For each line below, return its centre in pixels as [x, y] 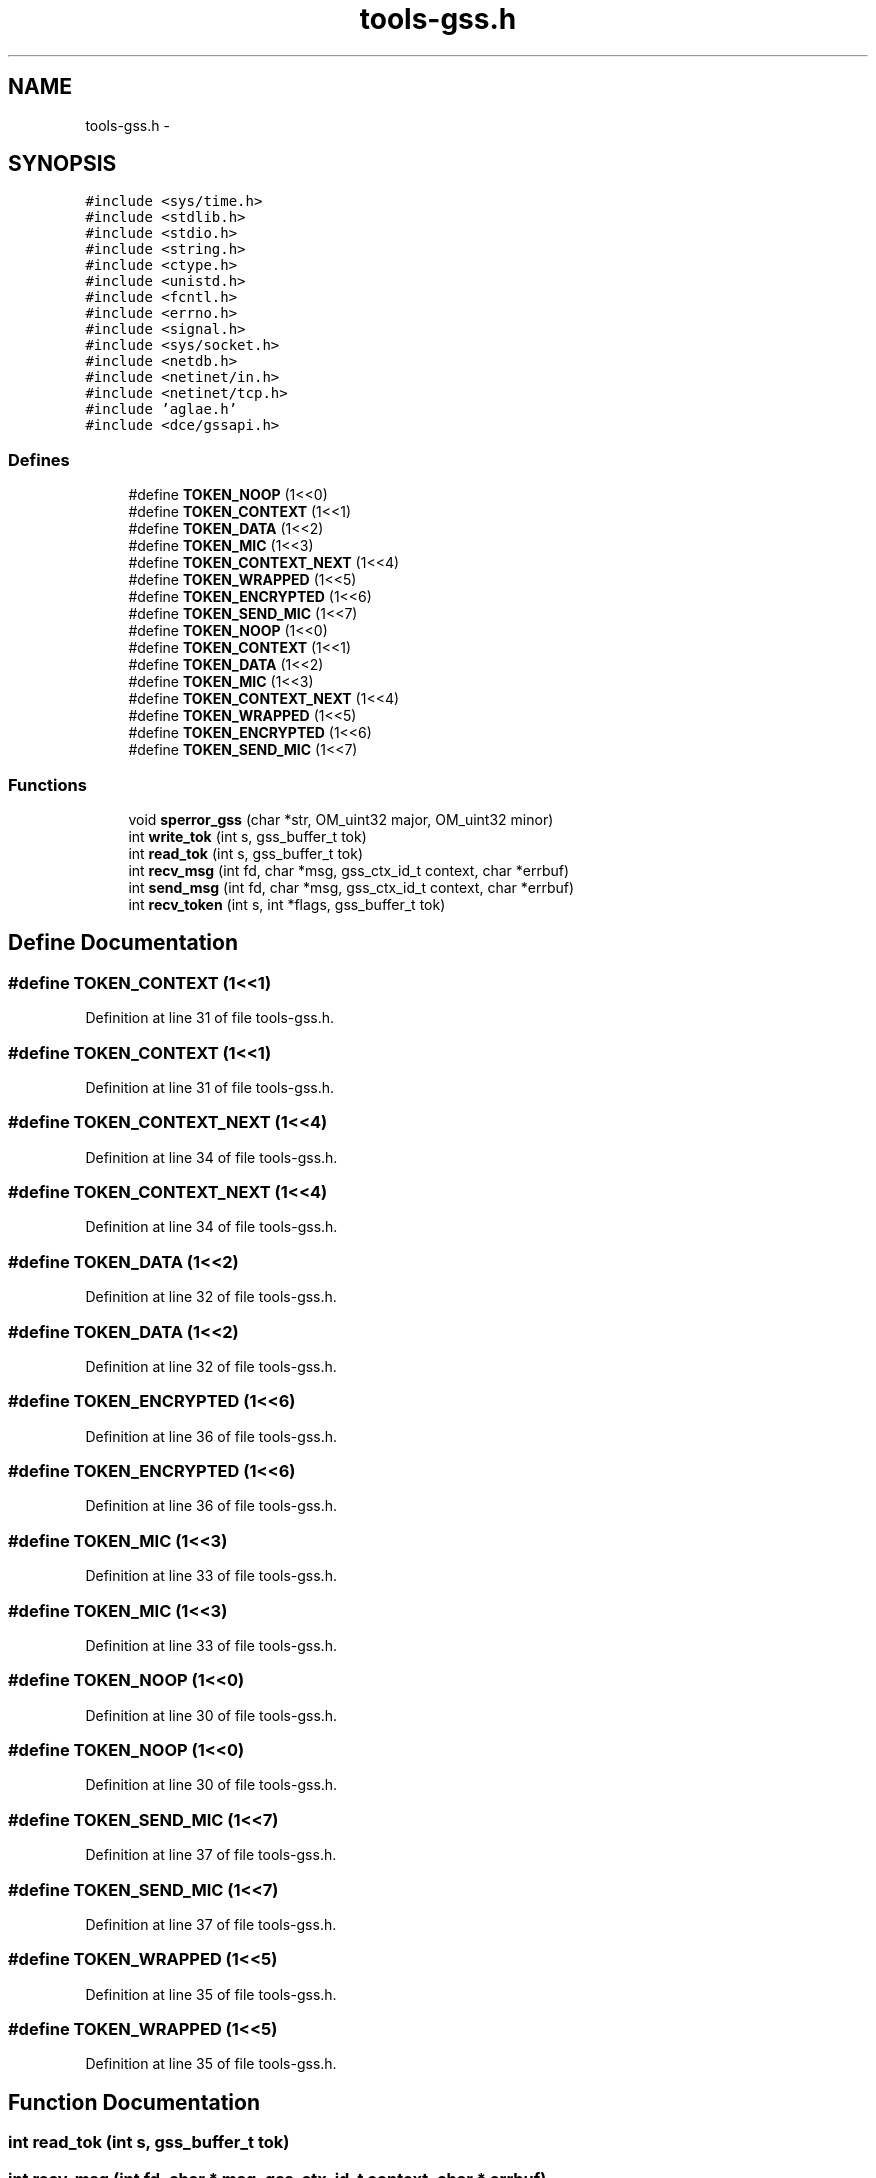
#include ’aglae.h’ [161, 409]
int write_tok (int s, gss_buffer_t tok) [247, 836]
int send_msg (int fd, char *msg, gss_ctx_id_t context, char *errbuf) [351, 887]
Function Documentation [134, 2102]
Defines [39, 459]
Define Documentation [123, 943]
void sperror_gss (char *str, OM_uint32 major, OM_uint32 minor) [341, 819]
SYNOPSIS [62, 164]
